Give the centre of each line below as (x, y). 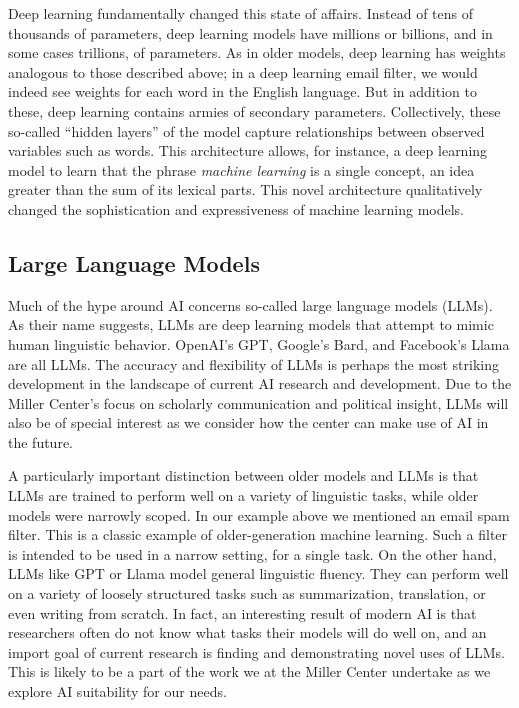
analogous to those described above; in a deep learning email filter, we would (243, 71)
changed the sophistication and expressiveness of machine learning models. (236, 208)
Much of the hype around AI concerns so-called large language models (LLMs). (250, 304)
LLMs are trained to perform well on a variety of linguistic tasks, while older (243, 495)
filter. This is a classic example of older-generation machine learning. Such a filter (258, 534)
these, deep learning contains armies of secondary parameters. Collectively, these (254, 110)
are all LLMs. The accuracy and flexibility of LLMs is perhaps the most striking (254, 363)
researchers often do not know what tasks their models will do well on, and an (247, 632)
